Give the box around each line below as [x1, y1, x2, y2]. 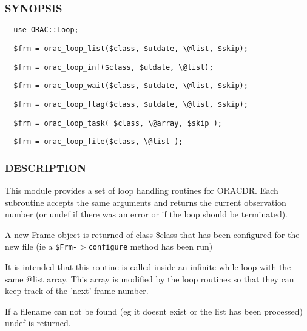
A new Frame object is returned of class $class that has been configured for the [5, 228, 300, 241]
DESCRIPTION [5, 160, 87, 175]
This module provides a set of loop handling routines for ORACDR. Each [5, 184, 278, 197]
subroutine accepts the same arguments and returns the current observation [5, 196, 286, 208]
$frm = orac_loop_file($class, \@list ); [13, 137, 183, 146]
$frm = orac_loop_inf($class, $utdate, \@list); [13, 63, 214, 72]
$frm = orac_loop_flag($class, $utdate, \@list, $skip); [13, 100, 248, 109]
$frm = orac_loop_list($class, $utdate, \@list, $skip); [13, 44, 248, 53]
